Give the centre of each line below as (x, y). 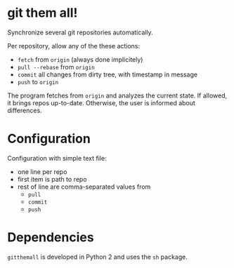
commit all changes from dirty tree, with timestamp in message (108, 74)
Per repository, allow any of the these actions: (74, 46)
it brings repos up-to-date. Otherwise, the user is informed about (101, 102)
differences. (25, 110)
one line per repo (42, 172)
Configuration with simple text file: (57, 158)
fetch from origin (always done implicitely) (80, 59)
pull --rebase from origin (56, 67)
